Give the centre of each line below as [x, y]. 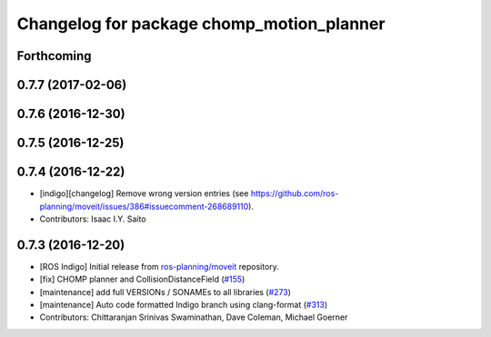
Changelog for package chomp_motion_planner [201, 24]
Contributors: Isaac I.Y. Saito [93, 219]
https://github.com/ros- [295, 193]
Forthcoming [54, 56]
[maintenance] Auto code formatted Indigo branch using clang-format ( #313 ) [184, 304]
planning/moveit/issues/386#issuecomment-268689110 [144, 206]
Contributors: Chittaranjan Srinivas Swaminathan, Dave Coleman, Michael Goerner [194, 317]
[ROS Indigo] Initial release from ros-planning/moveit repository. [159, 266]
